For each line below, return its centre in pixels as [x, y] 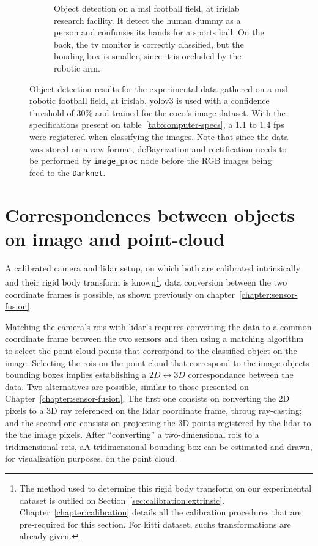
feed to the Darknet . [68, 172]
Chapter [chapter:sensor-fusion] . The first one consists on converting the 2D [147, 398]
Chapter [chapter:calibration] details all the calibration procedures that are [161, 512]
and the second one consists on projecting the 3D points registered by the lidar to [158, 422]
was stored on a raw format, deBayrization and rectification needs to [158, 148]
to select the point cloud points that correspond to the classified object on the [151, 350]
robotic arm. [77, 68]
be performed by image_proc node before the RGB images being [151, 160]
